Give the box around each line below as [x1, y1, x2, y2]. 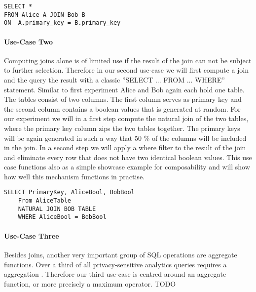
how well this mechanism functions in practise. [4, 171, 145, 181]
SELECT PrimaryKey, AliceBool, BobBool [4, 189, 135, 196]
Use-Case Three [4, 230, 59, 241]
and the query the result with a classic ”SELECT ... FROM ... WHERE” [4, 74, 225, 84]
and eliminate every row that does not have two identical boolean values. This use [4, 152, 252, 162]
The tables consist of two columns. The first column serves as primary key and [4, 94, 242, 104]
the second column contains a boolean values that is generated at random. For [4, 103, 241, 114]
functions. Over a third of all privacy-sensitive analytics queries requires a [4, 259, 227, 269]
